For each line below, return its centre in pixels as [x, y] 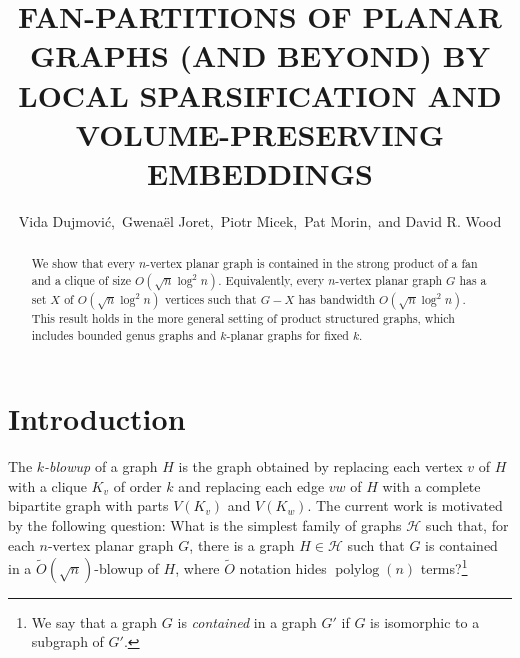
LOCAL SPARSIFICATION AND [260, 94]
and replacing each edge [251, 485]
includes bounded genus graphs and [124, 334]
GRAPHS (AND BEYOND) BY [260, 55]
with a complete [431, 485]
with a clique [47, 485]
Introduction [97, 418]
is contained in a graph [247, 621]
